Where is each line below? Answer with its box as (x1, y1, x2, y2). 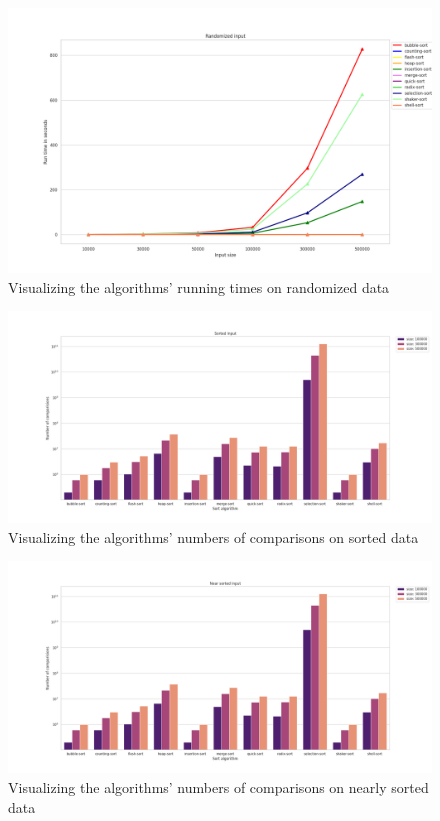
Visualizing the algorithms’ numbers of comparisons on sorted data (8, 526, 419, 547)
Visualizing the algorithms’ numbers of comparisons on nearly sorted (8, 776, 429, 797)
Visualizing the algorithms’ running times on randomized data (8, 276, 390, 297)
